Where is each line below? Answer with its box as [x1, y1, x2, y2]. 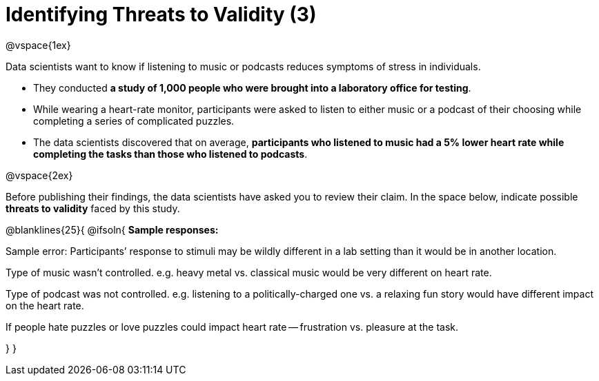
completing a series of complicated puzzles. [33, 114, 235, 127]
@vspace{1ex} [6, 39, 71, 51]
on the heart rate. [6, 299, 84, 311]
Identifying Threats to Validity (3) [6, 3, 317, 26]
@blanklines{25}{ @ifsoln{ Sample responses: [6, 223, 219, 236]
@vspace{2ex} [6, 169, 73, 181]
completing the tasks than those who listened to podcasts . [33, 147, 308, 160]
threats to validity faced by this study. [6, 202, 180, 214]
